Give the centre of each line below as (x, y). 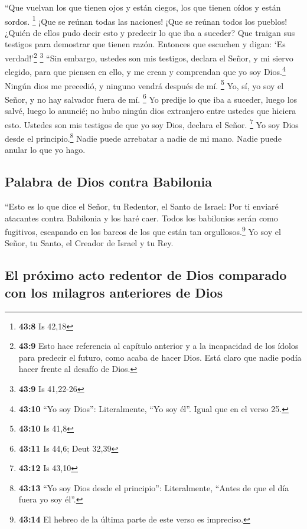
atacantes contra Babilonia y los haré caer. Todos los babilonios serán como (141, 218)
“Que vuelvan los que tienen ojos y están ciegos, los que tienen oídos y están (143, 7)
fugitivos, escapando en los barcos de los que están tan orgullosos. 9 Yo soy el (143, 231)
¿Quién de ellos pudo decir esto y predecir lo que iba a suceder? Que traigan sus (150, 32)
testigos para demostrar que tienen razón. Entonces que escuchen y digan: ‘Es (145, 44)
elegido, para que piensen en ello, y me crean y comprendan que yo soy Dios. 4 (145, 71)
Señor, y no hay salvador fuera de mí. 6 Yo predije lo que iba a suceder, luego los (151, 98)
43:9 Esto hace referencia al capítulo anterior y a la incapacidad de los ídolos (159, 346)
